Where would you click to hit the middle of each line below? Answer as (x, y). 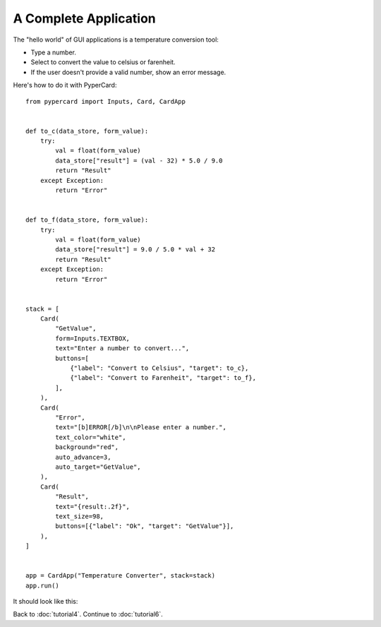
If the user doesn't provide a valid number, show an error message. (128, 72)
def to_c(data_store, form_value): (87, 131)
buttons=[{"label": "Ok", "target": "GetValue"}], (145, 526)
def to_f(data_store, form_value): (87, 220)
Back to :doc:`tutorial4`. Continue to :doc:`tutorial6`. (88, 614)
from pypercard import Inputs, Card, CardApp (106, 101)
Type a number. (54, 52)
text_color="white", (91, 437)
